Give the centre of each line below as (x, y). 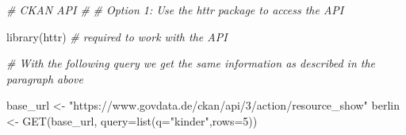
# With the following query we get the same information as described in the (191, 63)
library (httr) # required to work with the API (117, 36)
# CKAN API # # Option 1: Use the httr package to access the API (175, 10)
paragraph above (45, 78)
